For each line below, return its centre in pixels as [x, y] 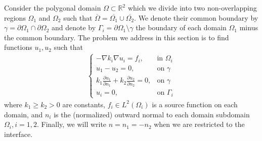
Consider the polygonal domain [53, 8]
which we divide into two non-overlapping [192, 8]
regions [15, 17]
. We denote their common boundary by [196, 17]
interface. [18, 134]
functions [18, 47]
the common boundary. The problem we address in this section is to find [117, 37]
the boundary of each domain [181, 27]
